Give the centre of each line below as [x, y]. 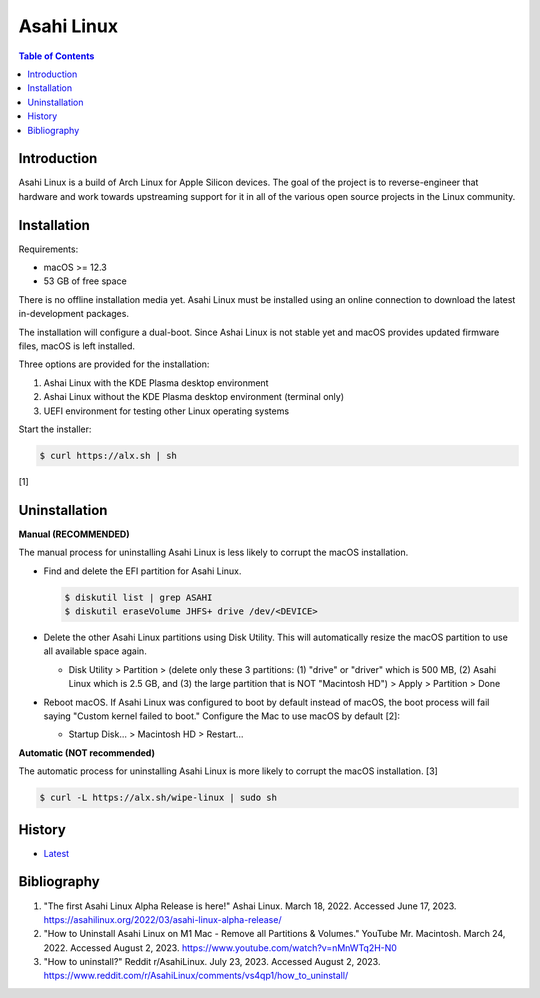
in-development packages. [74, 314]
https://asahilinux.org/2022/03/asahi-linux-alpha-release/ [162, 919]
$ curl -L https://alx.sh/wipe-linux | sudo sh [158, 798]
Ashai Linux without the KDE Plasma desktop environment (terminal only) [194, 397]
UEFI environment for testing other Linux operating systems [166, 411]
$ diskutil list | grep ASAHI [138, 597]
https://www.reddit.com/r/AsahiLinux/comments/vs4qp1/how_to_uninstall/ [196, 976]
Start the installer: [55, 429]
